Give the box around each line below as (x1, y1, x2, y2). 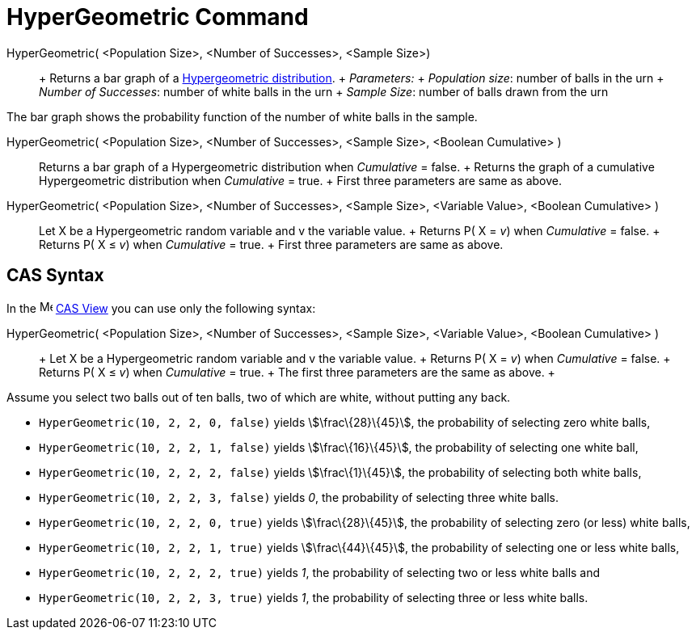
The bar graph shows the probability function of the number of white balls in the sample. (6, 109, 478, 124)
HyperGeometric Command (6, 3, 309, 31)
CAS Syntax (6, 265, 104, 286)
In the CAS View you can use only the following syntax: (6, 301, 316, 315)
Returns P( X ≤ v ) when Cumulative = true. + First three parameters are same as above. (39, 237, 504, 251)
